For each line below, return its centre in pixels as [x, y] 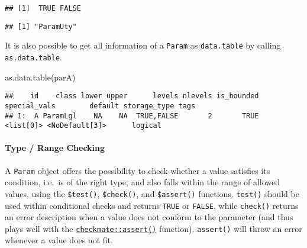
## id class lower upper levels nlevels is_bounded [132, 96]
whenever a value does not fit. [59, 240]
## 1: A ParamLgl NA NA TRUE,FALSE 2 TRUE [132, 116]
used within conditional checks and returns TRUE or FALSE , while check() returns [152, 205]
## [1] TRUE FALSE [43, 8]
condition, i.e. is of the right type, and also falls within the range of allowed [143, 182]
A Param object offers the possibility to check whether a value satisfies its [138, 170]
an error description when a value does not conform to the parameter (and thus [149, 217]
